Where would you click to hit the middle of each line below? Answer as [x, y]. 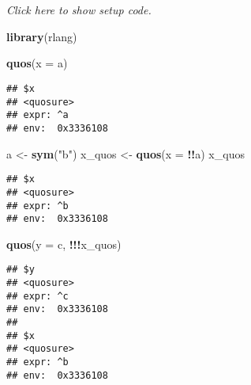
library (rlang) [42, 36]
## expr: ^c [37, 296]
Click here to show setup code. [79, 10]
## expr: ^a [37, 115]
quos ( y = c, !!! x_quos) [64, 244]
